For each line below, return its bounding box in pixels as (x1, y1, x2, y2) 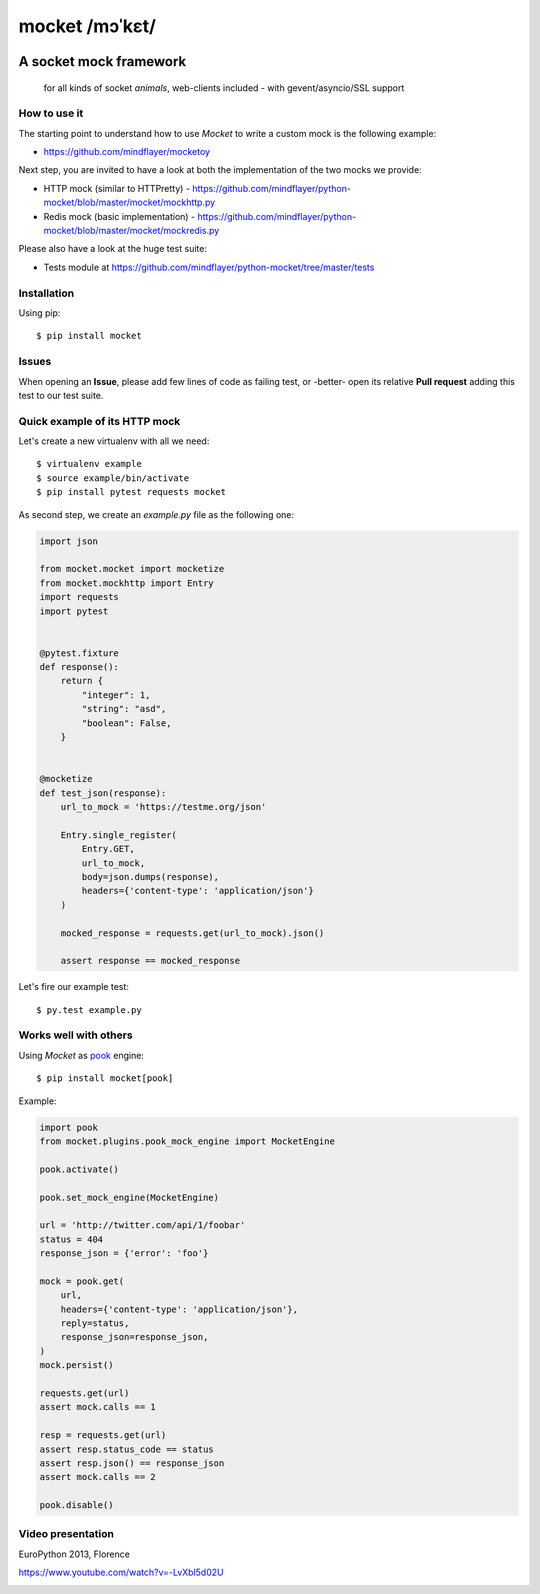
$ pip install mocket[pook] (36, 1073, 174, 1084)
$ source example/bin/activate (36, 472, 190, 484)
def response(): (39, 661, 120, 673)
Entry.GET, (81, 843, 135, 855)
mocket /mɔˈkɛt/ (18, 15, 157, 37)
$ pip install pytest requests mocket (36, 486, 227, 498)
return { (60, 675, 104, 687)
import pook (39, 1121, 99, 1133)
